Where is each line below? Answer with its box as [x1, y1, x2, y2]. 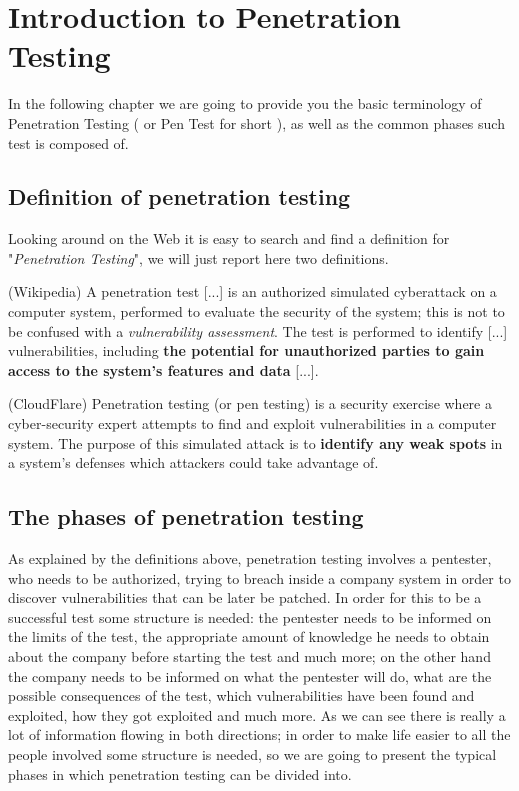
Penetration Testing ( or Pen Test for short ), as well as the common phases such [8, 112, 505, 133]
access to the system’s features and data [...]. [8, 359, 319, 380]
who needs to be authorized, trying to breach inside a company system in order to [8, 567, 511, 588]
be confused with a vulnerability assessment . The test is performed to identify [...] [8, 320, 508, 341]
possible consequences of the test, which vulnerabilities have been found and [8, 685, 475, 706]
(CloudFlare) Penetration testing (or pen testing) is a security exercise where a [8, 393, 492, 414]
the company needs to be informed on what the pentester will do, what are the [8, 665, 492, 686]
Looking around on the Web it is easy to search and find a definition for [8, 228, 450, 249]
